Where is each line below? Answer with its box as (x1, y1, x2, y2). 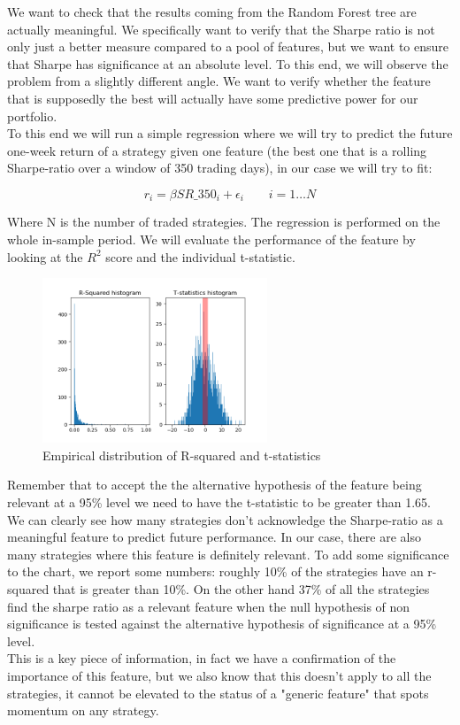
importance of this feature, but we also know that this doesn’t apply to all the (7, 666, 432, 684)
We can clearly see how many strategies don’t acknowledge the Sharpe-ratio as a (7, 510, 443, 528)
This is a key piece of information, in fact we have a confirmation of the (7, 649, 396, 667)
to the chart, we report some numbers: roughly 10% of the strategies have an (7, 562, 424, 581)
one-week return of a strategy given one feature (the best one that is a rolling (7, 141, 427, 159)
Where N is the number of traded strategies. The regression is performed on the (7, 212, 441, 231)
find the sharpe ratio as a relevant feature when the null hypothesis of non (7, 597, 410, 615)
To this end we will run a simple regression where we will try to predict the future (7, 124, 453, 143)
